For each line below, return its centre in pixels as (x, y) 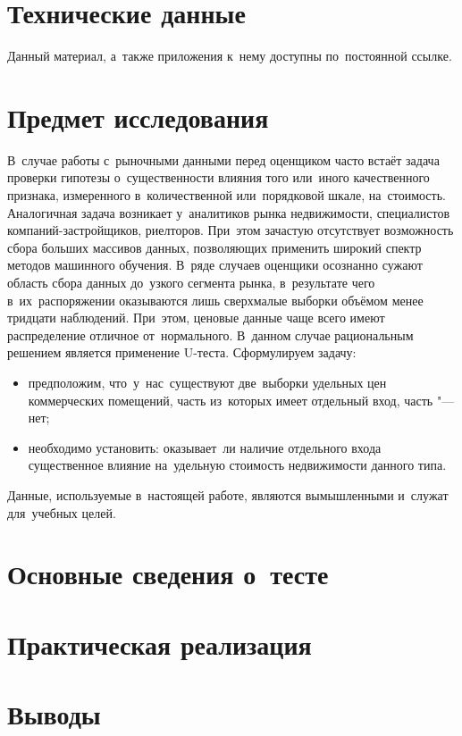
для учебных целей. (62, 512)
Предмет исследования (138, 117)
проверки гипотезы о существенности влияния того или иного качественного (218, 177)
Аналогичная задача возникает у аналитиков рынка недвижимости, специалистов (229, 212)
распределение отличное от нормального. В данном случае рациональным (210, 335)
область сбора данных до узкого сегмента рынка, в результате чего (191, 282)
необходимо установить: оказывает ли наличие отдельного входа (205, 447)
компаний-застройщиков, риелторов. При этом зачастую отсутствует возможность (231, 230)
